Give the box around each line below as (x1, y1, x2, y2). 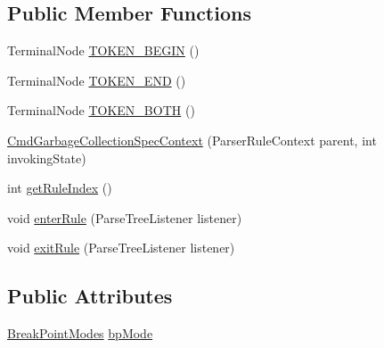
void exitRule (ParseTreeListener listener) (7, 238, 235, 257)
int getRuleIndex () (7, 178, 112, 197)
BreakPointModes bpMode (7, 324, 153, 343)
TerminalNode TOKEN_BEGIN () (7, 41, 200, 60)
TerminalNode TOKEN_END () (7, 70, 186, 89)
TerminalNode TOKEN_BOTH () (7, 101, 195, 120)
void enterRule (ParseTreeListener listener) (7, 208, 242, 227)
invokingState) (7, 148, 86, 167)
